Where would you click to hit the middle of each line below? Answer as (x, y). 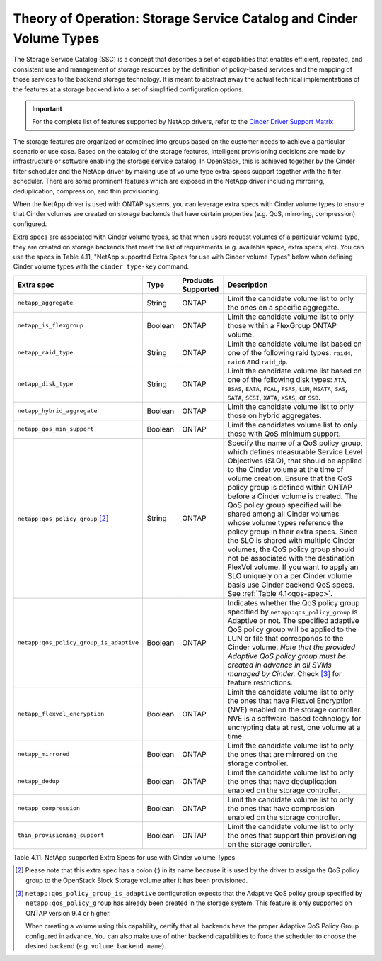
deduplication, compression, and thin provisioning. (87, 191)
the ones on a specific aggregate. (283, 307)
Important (47, 108)
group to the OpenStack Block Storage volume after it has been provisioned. (137, 880)
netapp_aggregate (45, 303)
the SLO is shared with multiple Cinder (291, 540)
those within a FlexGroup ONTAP (282, 325)
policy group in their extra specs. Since (293, 532)
